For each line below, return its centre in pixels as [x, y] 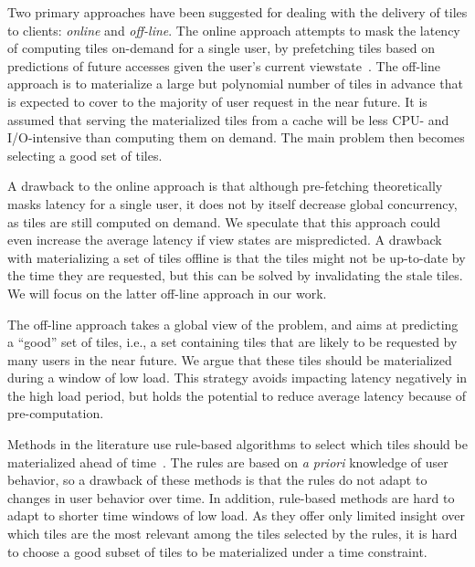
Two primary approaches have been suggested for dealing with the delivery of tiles [237, 12]
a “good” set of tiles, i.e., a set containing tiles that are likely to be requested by [232, 342]
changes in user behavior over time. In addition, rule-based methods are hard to [231, 497]
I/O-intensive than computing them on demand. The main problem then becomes [236, 137]
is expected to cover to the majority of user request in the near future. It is [217, 101]
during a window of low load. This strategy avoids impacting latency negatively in [237, 378]
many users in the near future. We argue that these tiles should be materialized [230, 359]
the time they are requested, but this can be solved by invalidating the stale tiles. [235, 275]
